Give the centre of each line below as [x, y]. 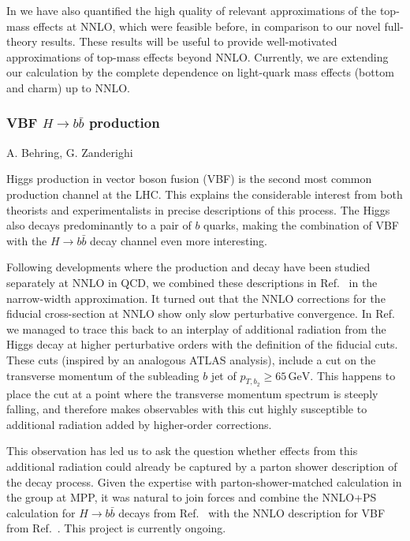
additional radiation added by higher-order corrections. [139, 424]
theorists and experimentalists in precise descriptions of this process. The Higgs [198, 209]
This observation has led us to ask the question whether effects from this [182, 451]
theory [22, 41]
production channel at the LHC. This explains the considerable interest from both [205, 194]
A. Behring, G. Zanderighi [70, 152]
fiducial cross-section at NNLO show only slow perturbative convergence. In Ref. [201, 313]
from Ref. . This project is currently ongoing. [116, 528]
